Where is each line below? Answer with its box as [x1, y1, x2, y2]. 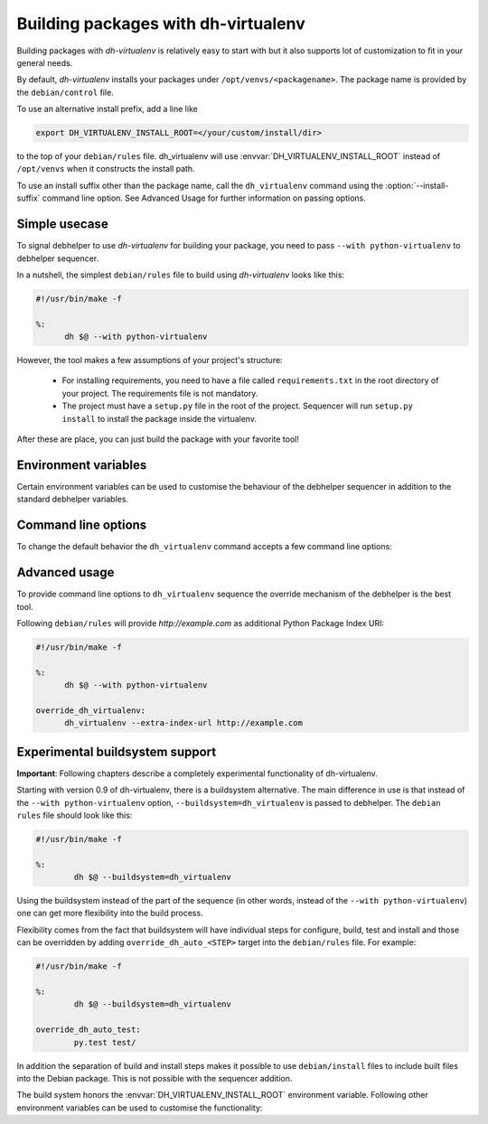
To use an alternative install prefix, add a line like [16, 104, 198, 115]
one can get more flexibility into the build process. [16, 908, 203, 919]
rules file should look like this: [16, 810, 133, 820]
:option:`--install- [385, 180, 449, 191]
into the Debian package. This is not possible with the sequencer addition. [16, 1072, 293, 1083]
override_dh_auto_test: [35, 1025, 142, 1035]
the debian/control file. [16, 87, 115, 98]
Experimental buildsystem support [16, 744, 217, 759]
